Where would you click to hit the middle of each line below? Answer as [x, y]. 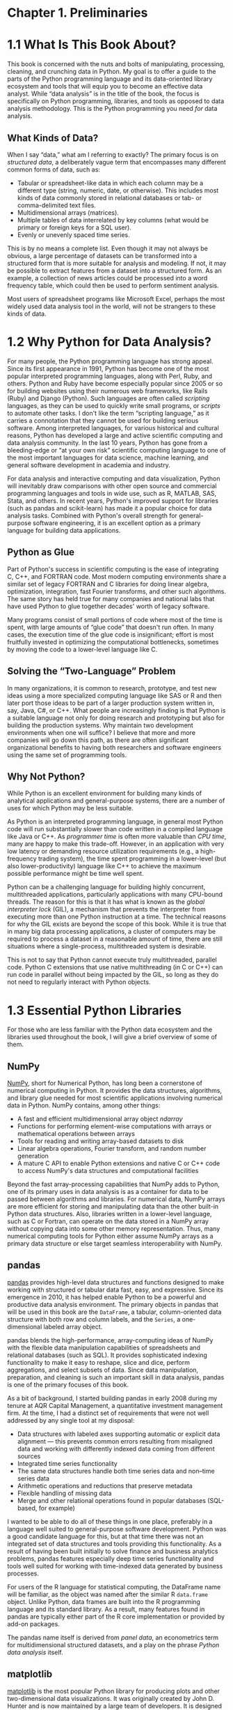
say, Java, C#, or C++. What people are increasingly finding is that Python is [116, 710]
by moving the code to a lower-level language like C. [82, 649]
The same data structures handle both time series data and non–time [116, 1471]
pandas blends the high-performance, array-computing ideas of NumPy [110, 1340]
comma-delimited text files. [56, 205]
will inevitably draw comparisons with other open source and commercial [112, 485]
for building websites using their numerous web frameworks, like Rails [107, 391]
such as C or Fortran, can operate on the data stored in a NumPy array [108, 1221]
